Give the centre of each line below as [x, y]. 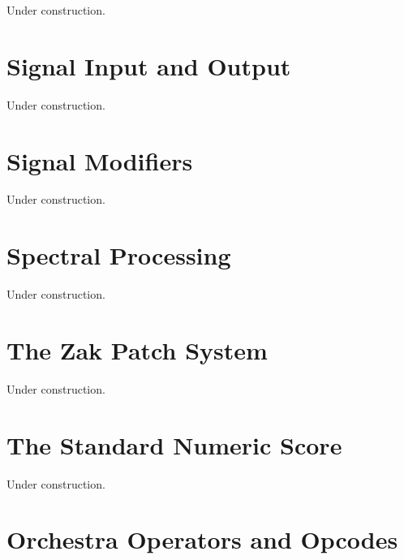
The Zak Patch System [137, 349]
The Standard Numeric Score [174, 444]
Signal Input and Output [149, 65]
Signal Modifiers [100, 160]
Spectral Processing [119, 255]
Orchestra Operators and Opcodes [202, 539]
